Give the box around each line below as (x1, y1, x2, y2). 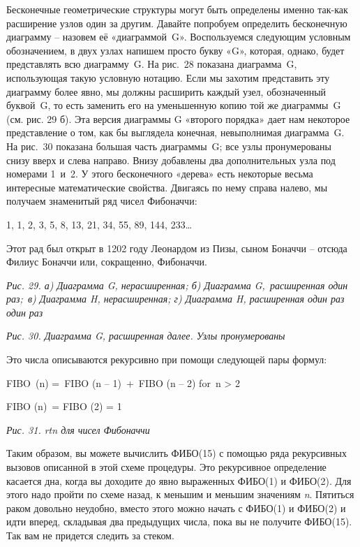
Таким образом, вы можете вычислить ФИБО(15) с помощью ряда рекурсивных (6, 446, 347, 460)
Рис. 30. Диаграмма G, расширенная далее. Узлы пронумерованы (6, 328, 285, 343)
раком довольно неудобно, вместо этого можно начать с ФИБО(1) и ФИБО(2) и (6, 500, 346, 515)
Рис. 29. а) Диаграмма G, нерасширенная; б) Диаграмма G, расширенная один (6, 277, 348, 292)
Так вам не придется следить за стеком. (6, 528, 174, 542)
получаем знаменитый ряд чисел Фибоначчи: (6, 194, 197, 208)
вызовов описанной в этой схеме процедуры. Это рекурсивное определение (6, 460, 327, 474)
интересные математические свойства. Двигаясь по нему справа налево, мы (6, 180, 328, 194)
